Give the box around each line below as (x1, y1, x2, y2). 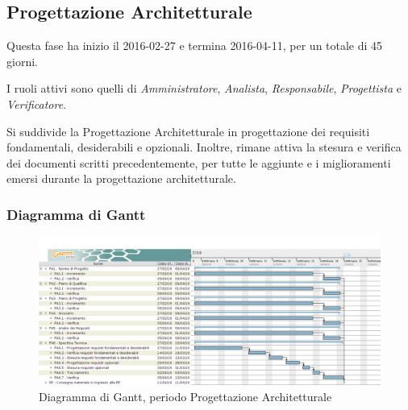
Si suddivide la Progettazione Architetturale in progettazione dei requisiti (6, 122, 370, 139)
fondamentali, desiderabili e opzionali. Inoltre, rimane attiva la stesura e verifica (6, 139, 402, 155)
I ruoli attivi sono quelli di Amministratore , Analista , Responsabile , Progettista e (6, 80, 402, 97)
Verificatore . (6, 95, 67, 112)
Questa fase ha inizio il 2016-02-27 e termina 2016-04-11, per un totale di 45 (6, 37, 383, 54)
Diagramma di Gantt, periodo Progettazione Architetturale (39, 387, 332, 404)
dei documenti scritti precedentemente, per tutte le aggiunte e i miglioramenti (6, 154, 391, 171)
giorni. (6, 52, 38, 69)
